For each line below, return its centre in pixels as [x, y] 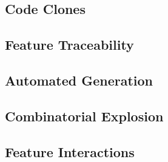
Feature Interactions [70, 151]
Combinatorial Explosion [84, 116]
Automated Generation [79, 80]
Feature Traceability [69, 45]
